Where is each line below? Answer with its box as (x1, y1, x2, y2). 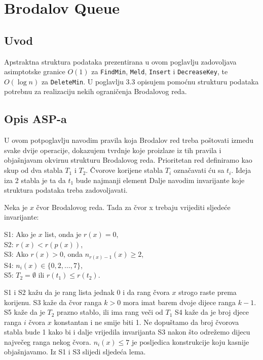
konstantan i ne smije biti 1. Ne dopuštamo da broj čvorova (54, 316, 239, 327)
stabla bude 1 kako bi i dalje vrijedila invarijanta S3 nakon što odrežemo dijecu (4, 326, 250, 337)
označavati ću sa (173, 165, 224, 175)
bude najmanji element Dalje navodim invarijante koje (76, 174, 245, 185)
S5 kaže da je (4, 307, 45, 317)
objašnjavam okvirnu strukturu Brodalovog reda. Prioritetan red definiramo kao (4, 155, 252, 165)
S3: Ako (4, 249, 28, 259)
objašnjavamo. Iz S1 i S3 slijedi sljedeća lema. (4, 346, 146, 357)
